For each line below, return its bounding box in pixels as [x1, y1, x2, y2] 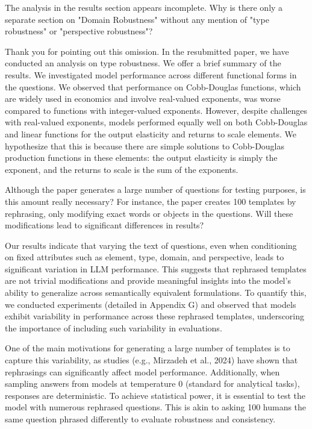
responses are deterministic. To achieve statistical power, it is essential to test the [5, 389, 305, 401]
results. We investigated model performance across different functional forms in [5, 68, 297, 81]
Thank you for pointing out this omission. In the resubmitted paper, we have [5, 45, 289, 57]
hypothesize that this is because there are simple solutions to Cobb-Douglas [5, 139, 285, 152]
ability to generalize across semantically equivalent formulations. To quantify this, [5, 286, 307, 299]
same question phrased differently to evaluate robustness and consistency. [5, 413, 276, 425]
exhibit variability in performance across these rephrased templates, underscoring [5, 310, 305, 322]
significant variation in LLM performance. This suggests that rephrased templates [5, 262, 307, 275]
